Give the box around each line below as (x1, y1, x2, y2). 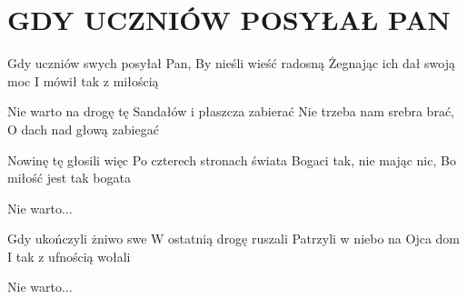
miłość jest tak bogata (7, 168, 131, 187)
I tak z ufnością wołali (7, 246, 131, 265)
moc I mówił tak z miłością (7, 71, 159, 90)
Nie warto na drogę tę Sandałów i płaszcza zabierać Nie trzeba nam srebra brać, (7, 102, 454, 121)
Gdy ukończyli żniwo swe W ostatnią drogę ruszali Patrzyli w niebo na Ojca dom (7, 229, 461, 248)
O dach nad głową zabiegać (7, 119, 159, 138)
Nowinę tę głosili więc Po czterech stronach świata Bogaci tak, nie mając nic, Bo (7, 150, 456, 169)
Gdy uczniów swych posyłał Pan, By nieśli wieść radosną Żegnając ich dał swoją (7, 54, 456, 73)
